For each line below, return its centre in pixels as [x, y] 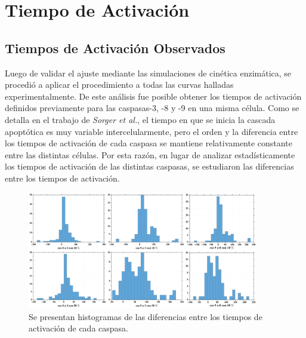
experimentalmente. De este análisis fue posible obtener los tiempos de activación [153, 96]
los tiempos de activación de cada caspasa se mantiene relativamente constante [149, 143]
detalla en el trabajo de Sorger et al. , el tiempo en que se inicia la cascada [140, 119]
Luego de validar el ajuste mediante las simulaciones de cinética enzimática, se [148, 73]
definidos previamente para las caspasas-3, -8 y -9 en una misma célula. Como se [152, 108]
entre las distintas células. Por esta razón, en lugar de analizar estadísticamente [150, 154]
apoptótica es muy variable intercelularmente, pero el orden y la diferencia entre [152, 131]
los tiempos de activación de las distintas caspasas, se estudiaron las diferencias [149, 166]
